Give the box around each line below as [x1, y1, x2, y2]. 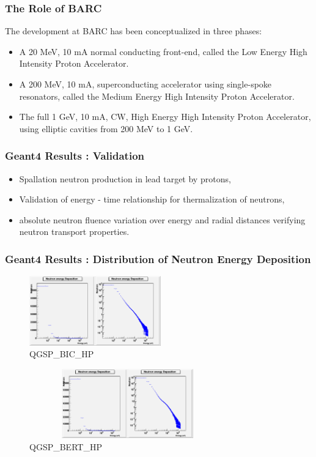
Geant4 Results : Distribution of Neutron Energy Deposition [5, 251, 311, 266]
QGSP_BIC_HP [29, 347, 94, 360]
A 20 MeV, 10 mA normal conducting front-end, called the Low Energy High [19, 45, 307, 58]
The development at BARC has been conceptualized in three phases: [5, 24, 262, 37]
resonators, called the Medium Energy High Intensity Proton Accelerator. [19, 89, 295, 102]
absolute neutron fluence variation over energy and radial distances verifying [19, 213, 306, 226]
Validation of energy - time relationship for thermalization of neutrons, [19, 193, 285, 206]
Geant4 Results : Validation [5, 148, 145, 163]
